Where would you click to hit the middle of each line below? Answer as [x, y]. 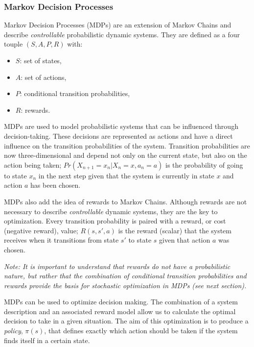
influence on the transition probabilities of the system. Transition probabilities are [127, 145]
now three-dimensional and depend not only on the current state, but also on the [126, 155]
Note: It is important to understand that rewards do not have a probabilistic [117, 266]
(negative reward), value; [41, 230]
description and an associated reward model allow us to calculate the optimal [120, 311]
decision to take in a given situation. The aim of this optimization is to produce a [126, 321]
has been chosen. [56, 185]
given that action [185, 240]
